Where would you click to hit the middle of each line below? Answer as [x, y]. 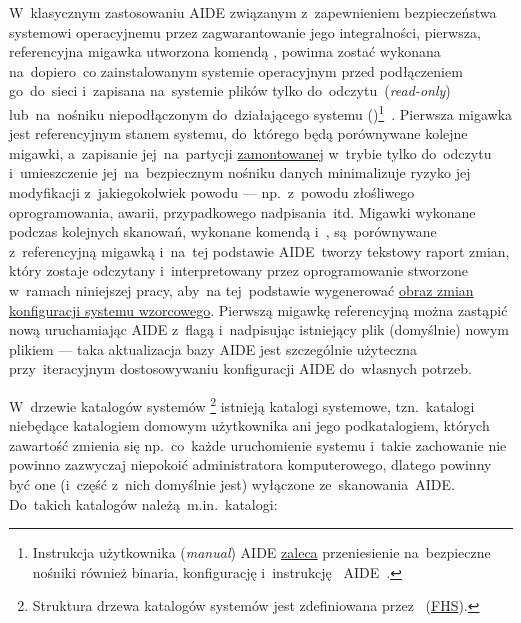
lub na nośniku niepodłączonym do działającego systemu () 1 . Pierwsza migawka [261, 112]
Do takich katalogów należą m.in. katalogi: [143, 503]
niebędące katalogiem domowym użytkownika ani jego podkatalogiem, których [249, 425]
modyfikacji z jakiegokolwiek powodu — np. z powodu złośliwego [212, 192]
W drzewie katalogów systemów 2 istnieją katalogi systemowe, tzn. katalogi [242, 404]
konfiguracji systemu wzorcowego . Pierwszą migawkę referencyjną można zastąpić [258, 309]
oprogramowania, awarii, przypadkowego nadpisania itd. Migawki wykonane [242, 211]
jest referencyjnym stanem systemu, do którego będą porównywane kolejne [238, 133]
